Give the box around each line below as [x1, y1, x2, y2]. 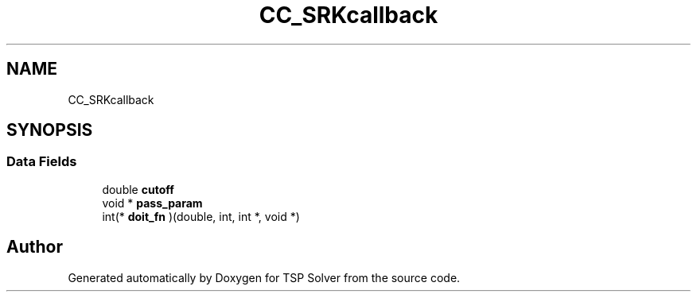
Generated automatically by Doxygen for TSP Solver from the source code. [68, 270, 461, 284]
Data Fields [6, 153, 77, 170]
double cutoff [102, 182, 174, 196]
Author [6, 237, 63, 257]
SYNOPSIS [6, 120, 93, 141]
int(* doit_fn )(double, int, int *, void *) [102, 209, 300, 223]
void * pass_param [102, 195, 203, 210]
